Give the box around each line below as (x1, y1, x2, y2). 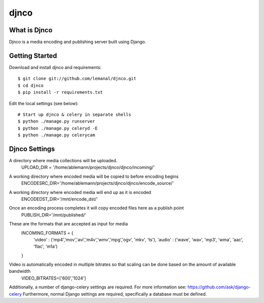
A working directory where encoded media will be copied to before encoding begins (9, 173, 179, 179)
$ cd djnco (18, 83, 44, 88)
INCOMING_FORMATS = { (21, 230, 73, 236)
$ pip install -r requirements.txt (18, 89, 103, 95)
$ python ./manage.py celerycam (18, 132, 95, 138)
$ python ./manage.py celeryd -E (18, 125, 98, 131)
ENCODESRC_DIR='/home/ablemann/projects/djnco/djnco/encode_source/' (21, 180, 174, 186)
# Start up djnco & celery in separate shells (18, 111, 132, 117)
